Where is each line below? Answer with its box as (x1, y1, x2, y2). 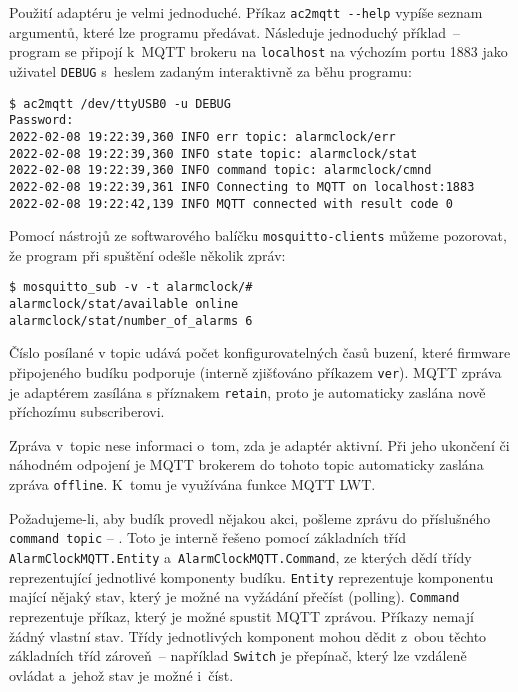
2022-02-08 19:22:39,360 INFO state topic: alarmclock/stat (9, 146, 418, 161)
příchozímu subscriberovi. (9, 401, 165, 422)
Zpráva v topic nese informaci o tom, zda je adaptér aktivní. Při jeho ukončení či (9, 434, 510, 455)
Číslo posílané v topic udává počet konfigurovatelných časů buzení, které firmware (9, 342, 511, 363)
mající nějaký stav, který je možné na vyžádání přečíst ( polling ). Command (9, 586, 460, 607)
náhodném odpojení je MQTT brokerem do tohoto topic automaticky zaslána (9, 454, 484, 475)
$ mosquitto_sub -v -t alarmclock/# (9, 280, 253, 295)
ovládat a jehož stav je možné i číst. (9, 664, 234, 685)
